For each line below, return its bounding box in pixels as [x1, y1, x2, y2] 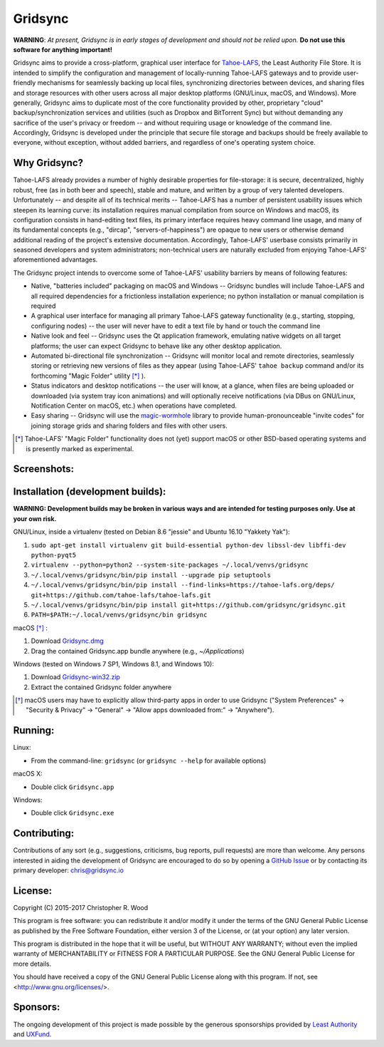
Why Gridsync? [13, 157, 84, 169]
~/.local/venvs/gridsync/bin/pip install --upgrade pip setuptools [31, 571, 272, 579]
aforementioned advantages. [13, 255, 98, 264]
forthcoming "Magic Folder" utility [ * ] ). [31, 371, 146, 380]
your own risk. [13, 514, 57, 523]
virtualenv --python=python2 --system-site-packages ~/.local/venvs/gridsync [31, 561, 309, 569]
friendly [13, 78, 36, 87]
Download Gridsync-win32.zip [31, 673, 121, 681]
